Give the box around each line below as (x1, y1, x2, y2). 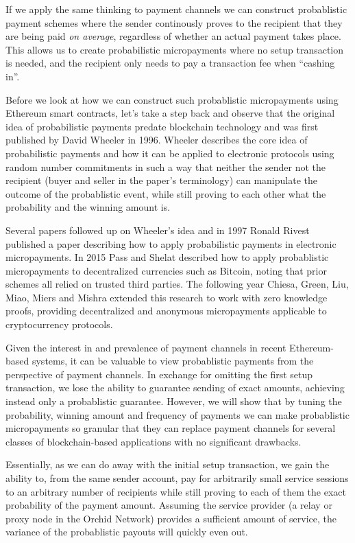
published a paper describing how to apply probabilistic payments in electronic (5, 236, 336, 251)
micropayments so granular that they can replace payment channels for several (5, 421, 336, 435)
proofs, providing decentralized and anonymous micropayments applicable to (5, 303, 327, 318)
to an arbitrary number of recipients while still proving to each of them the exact (5, 484, 346, 498)
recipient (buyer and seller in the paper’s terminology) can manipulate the (5, 173, 317, 187)
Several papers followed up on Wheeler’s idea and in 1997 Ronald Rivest (5, 222, 310, 237)
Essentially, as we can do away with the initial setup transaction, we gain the (5, 457, 330, 472)
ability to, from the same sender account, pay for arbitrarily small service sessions (5, 471, 349, 485)
